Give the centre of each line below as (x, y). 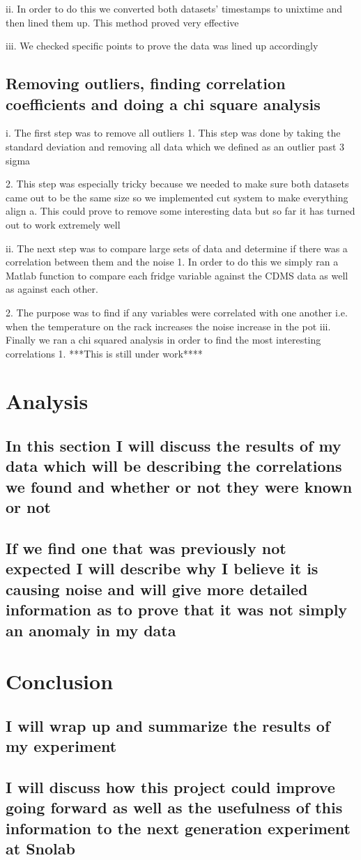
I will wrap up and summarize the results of (168, 725)
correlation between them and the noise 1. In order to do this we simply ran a (172, 262)
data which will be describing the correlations (174, 466)
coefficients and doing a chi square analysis (163, 103)
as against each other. (52, 289)
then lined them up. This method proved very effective (122, 22)
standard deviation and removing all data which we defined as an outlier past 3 (175, 146)
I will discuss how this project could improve (170, 786)
